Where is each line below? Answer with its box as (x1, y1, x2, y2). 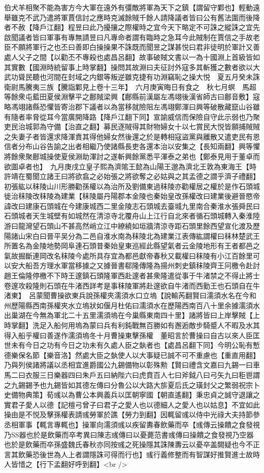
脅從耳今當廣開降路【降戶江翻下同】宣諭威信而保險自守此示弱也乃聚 (32, 111, 260, 122)
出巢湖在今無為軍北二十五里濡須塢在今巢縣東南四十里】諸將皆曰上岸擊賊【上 (4, 310, 260, 320)
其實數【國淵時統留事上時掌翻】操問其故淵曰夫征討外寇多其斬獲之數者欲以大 (4, 61, 260, 72)
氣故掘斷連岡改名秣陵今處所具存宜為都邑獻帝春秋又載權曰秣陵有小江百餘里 (4, 250, 253, 261)
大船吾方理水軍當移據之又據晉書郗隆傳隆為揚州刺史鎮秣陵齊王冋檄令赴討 (18, 260, 260, 271)
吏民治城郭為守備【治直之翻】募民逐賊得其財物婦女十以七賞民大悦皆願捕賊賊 (4, 121, 260, 132)
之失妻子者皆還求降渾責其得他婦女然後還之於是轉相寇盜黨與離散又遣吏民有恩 (4, 131, 260, 141)
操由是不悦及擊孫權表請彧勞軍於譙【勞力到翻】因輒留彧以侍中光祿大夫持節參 (4, 409, 260, 420)
